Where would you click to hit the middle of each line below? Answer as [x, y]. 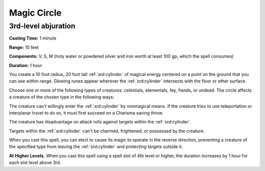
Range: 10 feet [24, 47]
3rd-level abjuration [42, 26]
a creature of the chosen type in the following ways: [62, 97]
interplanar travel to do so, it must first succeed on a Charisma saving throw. [86, 113]
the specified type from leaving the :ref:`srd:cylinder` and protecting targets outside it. [96, 147]
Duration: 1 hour [26, 65]
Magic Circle [35, 13]
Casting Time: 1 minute [33, 38]
